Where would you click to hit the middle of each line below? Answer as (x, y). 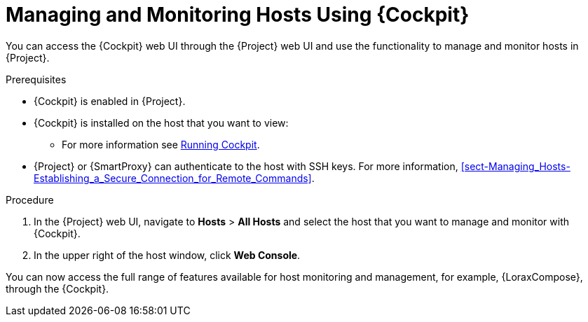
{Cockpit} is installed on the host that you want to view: (161, 122)
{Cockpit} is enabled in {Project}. (110, 101)
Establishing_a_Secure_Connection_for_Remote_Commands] (173, 178)
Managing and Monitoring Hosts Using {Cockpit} (238, 15)
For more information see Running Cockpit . (161, 144)
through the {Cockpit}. (57, 288)
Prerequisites (36, 79)
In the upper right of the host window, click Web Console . (167, 255)
